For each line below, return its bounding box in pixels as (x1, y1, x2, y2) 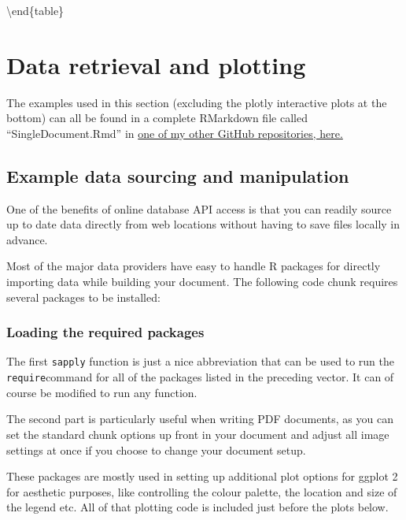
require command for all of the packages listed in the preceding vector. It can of (6, 369, 394, 385)
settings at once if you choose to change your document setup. (6, 441, 306, 458)
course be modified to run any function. (6, 384, 197, 400)
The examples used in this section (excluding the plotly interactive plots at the (6, 94, 387, 110)
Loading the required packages (6, 322, 205, 342)
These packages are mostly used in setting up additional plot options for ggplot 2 (6, 468, 398, 485)
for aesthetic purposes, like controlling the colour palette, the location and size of (6, 483, 397, 500)
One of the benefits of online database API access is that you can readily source (6, 200, 392, 217)
